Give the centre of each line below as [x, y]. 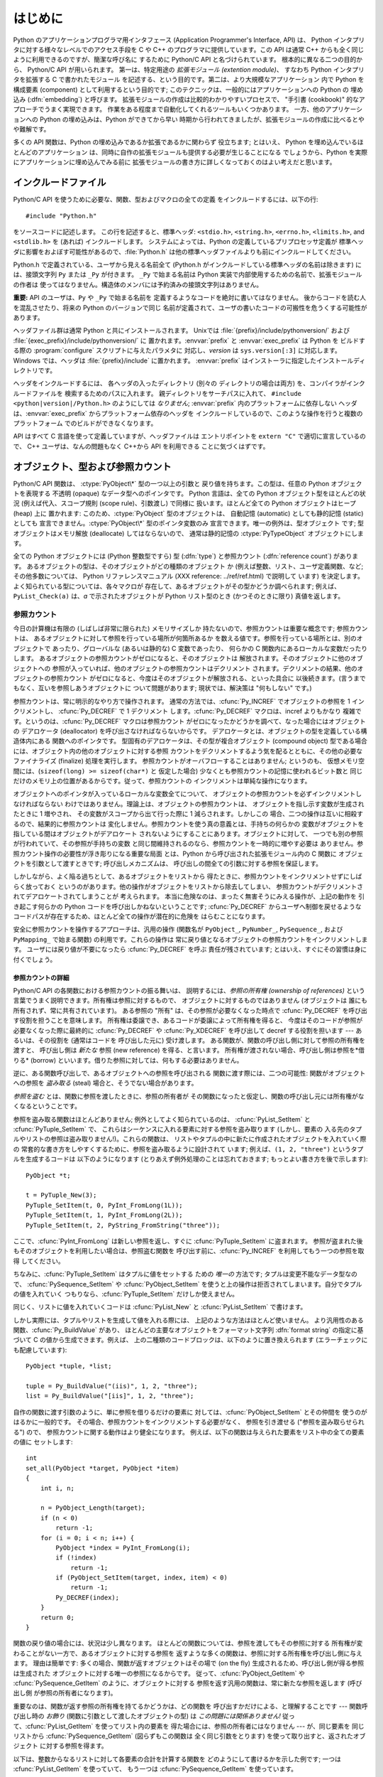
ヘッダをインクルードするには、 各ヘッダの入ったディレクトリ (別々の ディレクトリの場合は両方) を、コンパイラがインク [189, 383]
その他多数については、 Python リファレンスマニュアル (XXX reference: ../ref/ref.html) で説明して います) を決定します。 [189, 576]
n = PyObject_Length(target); [93, 1508]
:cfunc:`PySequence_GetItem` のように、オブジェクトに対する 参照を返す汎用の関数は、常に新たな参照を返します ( [182, 1683]
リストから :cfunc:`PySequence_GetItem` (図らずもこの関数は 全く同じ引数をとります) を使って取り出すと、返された [183, 1736]
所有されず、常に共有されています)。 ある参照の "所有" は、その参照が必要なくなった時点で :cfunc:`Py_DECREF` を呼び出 [190, 1010]
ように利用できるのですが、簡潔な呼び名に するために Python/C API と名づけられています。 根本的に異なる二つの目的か [188, 60]
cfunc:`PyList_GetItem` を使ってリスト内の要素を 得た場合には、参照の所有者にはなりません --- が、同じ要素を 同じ [196, 1726]
